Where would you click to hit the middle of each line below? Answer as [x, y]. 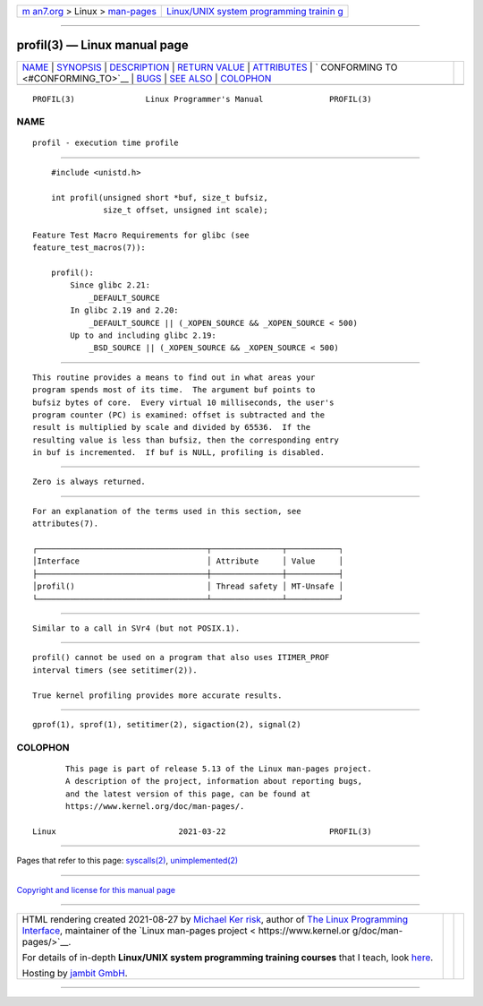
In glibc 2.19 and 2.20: [124, 310]
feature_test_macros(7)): [89, 248]
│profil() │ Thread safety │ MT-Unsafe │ [188, 586]
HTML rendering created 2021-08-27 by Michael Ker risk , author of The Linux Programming [215, 920]
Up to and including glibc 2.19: [143, 335]
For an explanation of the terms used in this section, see [167, 511]
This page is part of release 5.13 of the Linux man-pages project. [219, 769]
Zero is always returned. [89, 482]
